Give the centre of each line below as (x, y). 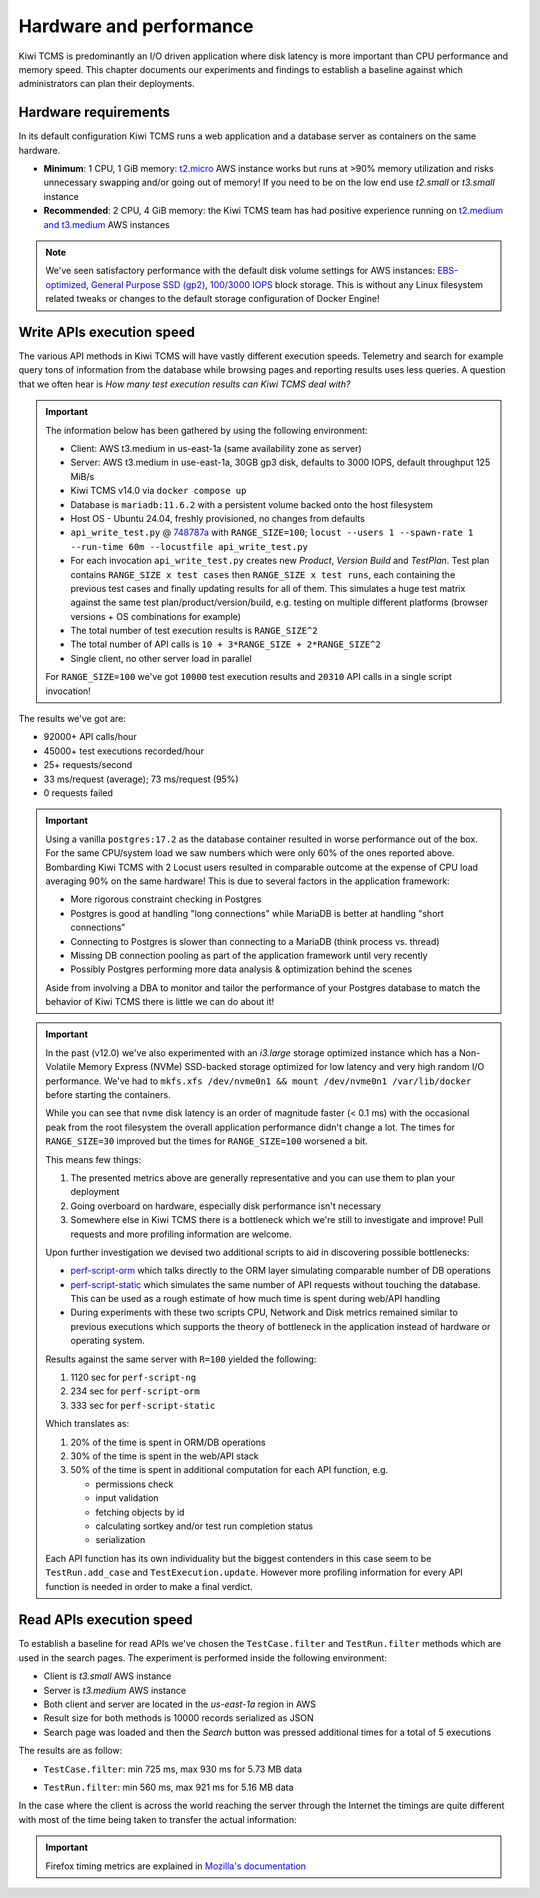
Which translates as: (87, 1424)
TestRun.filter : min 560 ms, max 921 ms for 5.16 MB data (168, 1787)
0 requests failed (78, 792)
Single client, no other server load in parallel (161, 658)
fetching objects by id (140, 1512)
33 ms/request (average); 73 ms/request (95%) (141, 779)
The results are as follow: (70, 1751)
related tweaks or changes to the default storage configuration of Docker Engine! (212, 299)
